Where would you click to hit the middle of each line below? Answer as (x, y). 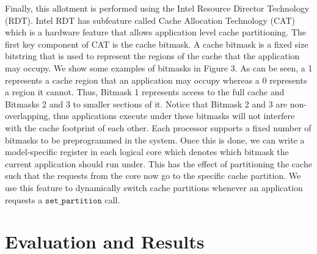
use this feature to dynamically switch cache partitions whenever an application (154, 187)
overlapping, (28, 116)
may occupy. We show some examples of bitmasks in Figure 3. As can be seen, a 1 (159, 67)
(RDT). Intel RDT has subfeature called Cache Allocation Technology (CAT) (150, 20)
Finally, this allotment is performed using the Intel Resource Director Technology (157, 8)
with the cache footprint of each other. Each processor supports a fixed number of (158, 127)
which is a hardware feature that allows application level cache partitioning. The (156, 32)
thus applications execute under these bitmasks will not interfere (174, 116)
